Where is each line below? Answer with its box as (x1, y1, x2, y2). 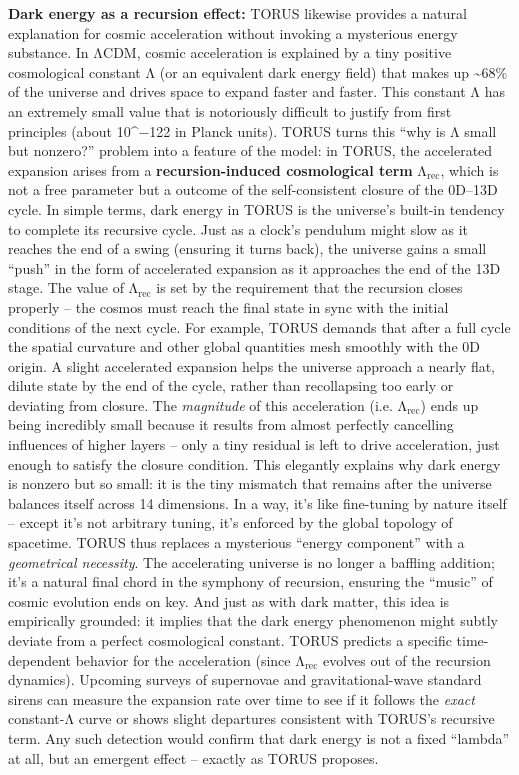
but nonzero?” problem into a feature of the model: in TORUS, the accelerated (8, 140, 493, 161)
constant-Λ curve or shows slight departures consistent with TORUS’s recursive (8, 708, 495, 729)
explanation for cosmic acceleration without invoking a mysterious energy (8, 22, 458, 43)
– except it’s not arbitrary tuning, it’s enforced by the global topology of (8, 512, 453, 533)
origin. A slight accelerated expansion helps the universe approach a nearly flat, (8, 355, 496, 376)
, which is (440, 159, 499, 180)
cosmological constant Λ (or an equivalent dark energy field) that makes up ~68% (8, 61, 508, 82)
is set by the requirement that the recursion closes (156, 277, 463, 298)
